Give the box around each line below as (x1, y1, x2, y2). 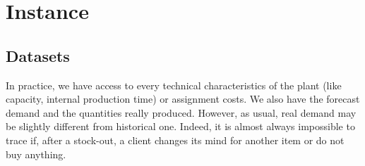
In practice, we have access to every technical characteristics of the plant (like (6, 77, 342, 92)
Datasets (6, 44, 70, 66)
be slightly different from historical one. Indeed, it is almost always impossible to (6, 119, 355, 134)
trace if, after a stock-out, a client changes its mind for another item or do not (6, 132, 345, 147)
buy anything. (6, 146, 66, 161)
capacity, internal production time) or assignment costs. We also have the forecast (6, 91, 360, 106)
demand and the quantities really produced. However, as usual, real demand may (6, 105, 357, 120)
